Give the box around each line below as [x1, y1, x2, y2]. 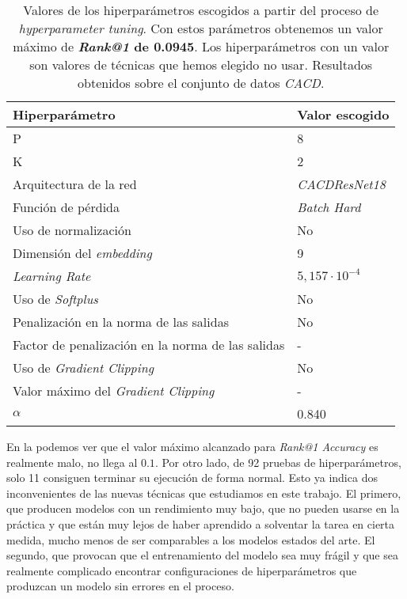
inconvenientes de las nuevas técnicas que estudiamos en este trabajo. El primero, [6, 484, 401, 501]
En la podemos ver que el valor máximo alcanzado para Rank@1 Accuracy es [6, 438, 378, 454]
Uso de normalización [13, 221, 131, 239]
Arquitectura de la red [13, 175, 137, 193]
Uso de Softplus [13, 290, 98, 308]
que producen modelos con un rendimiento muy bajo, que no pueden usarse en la [6, 500, 400, 517]
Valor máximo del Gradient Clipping [13, 381, 215, 400]
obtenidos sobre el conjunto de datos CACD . [78, 74, 325, 92]
